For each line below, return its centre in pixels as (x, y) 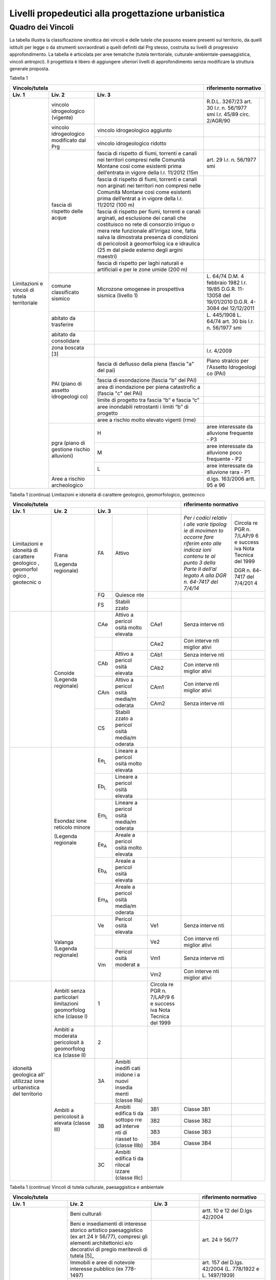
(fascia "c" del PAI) (120, 393)
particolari (66, 997)
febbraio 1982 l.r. (227, 283)
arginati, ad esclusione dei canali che (142, 218)
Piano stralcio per (228, 360)
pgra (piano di (68, 443)
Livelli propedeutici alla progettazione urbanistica (117, 13)
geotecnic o (27, 582)
